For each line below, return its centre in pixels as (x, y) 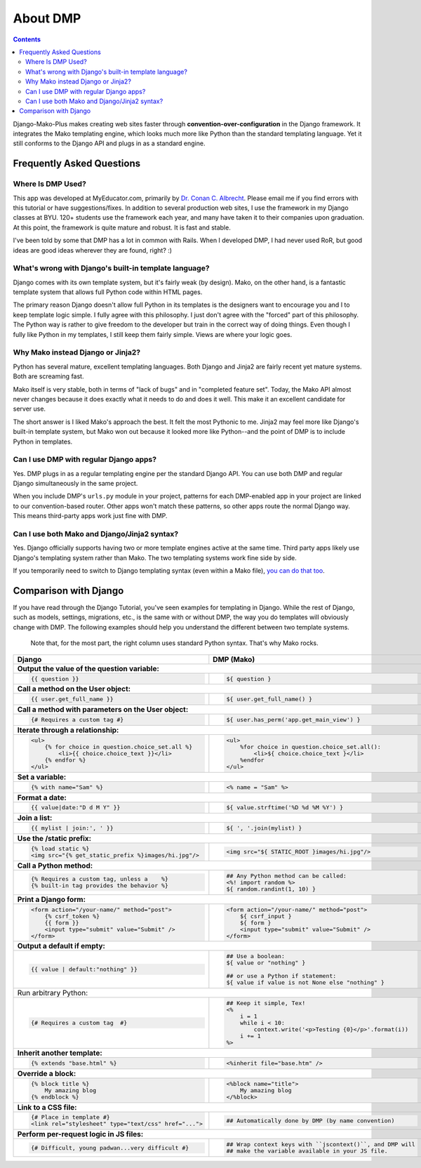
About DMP (47, 18)
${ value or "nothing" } (266, 963)
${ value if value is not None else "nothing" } (306, 983)
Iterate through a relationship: (68, 730)
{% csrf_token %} (72, 916)
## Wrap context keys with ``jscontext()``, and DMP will (321, 1144)
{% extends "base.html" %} (74, 1063)
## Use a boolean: (256, 956)
